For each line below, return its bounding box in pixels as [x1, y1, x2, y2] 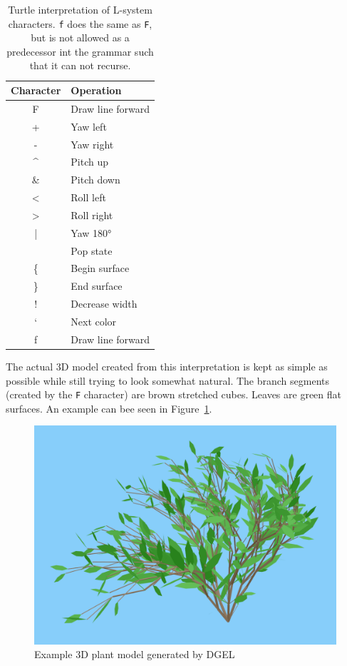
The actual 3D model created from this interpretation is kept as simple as [6, 358, 328, 373]
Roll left [71, 190, 106, 205]
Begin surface [71, 261, 130, 276]
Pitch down [71, 172, 120, 187]
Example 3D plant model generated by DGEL [34, 647, 235, 662]
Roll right [71, 207, 113, 222]
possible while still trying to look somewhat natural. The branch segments [6, 373, 330, 388]
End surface [71, 278, 123, 293]
